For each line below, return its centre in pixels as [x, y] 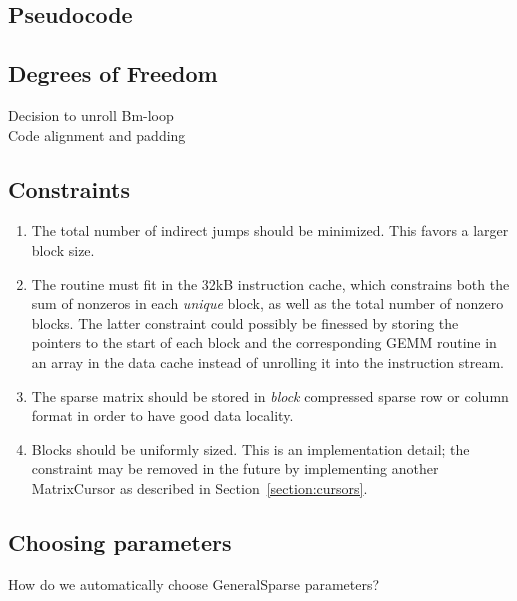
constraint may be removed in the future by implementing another [235, 468]
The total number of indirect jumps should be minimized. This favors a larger [270, 230]
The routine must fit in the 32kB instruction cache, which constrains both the [270, 283]
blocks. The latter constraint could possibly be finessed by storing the [245, 322]
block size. [63, 249]
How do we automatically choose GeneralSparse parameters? [194, 583]
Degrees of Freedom [113, 73]
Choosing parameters [120, 541]
